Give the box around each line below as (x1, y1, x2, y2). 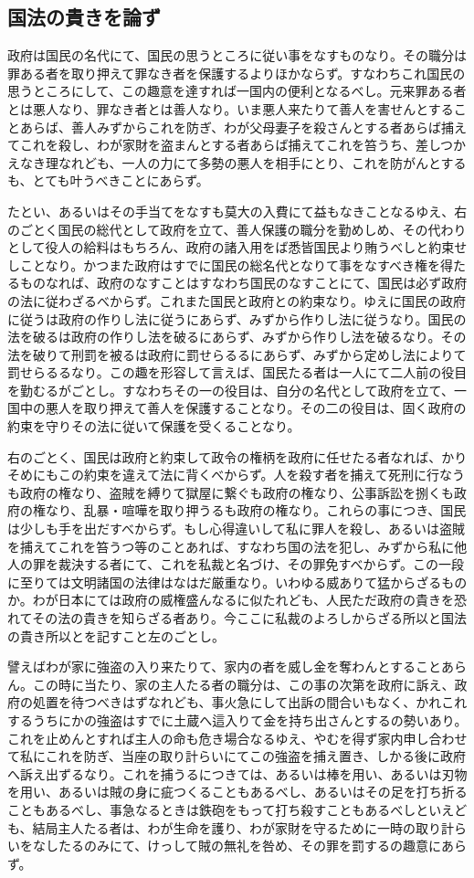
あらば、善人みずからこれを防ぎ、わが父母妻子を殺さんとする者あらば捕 (19, 117, 454, 136)
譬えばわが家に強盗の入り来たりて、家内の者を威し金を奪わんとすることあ (7, 657, 454, 676)
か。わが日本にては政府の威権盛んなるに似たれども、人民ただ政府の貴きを (7, 590, 455, 609)
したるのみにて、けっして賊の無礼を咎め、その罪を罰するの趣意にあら (45, 836, 467, 855)
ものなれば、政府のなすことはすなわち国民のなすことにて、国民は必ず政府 (19, 273, 468, 292)
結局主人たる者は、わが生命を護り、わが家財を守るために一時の (32, 818, 416, 837)
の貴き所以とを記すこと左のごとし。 (7, 626, 225, 645)
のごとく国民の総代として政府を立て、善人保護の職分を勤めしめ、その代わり (7, 219, 467, 238)
